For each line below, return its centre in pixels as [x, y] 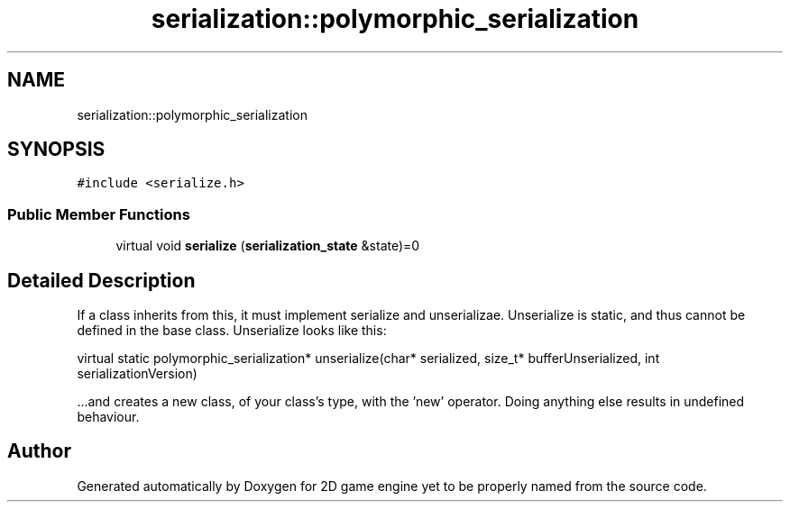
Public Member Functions [99, 214]
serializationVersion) [137, 374]
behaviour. [108, 417]
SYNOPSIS [56, 150]
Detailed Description [101, 280]
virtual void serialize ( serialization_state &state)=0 [268, 246]
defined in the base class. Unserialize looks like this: [232, 331]
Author [39, 451]
